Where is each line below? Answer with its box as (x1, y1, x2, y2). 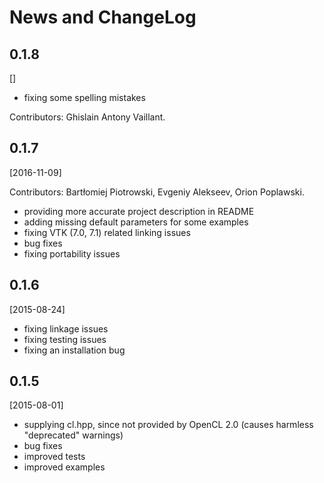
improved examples (23, 461, 106, 473)
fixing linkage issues (23, 322, 109, 335)
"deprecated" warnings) (23, 429, 124, 441)
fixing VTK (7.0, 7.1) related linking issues (23, 226, 191, 238)
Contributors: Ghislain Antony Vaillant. (9, 111, 166, 123)
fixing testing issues (23, 333, 107, 345)
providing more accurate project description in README (23, 205, 255, 217)
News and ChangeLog (9, 6, 197, 29)
